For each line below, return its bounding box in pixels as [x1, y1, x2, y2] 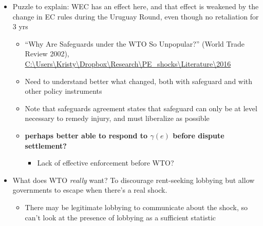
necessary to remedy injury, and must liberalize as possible [25, 113, 210, 124]
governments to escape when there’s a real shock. [12, 184, 167, 195]
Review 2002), [25, 48, 69, 59]
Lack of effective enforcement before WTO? [37, 157, 174, 168]
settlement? [25, 140, 67, 151]
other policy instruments [25, 86, 102, 96]
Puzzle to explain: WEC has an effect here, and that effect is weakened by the [12, 1, 259, 11]
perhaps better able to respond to [25, 130, 148, 140]
